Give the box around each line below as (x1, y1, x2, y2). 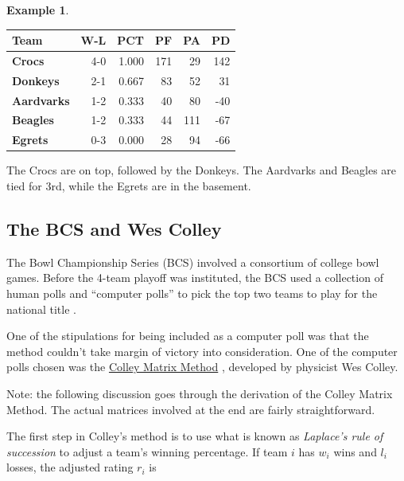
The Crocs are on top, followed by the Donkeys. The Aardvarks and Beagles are (6, 162, 397, 178)
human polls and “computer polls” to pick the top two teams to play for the (6, 284, 378, 301)
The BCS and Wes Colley (6, 216, 222, 240)
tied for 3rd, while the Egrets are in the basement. (6, 178, 251, 194)
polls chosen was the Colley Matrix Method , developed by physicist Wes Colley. (6, 358, 398, 375)
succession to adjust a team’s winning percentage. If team (6, 443, 288, 459)
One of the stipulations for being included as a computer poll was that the (6, 327, 369, 344)
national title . (6, 300, 76, 317)
